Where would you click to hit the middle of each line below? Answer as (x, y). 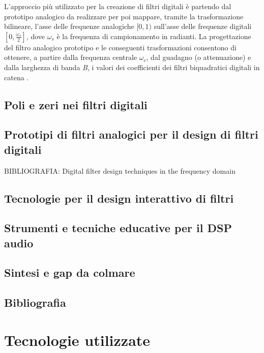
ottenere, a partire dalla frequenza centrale (71, 57)
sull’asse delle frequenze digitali (203, 26)
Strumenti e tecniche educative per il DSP (118, 228)
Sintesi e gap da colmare (70, 272)
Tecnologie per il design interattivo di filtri (119, 198)
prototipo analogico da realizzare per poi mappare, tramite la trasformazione (124, 16)
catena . (17, 77)
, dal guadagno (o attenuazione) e (199, 57)
